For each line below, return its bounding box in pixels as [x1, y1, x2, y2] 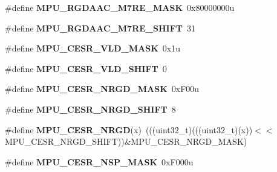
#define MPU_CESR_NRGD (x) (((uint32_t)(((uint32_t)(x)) [5, 123, 253, 136]
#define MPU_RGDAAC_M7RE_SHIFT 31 [5, 21, 195, 34]
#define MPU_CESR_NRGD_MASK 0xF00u [5, 82, 200, 95]
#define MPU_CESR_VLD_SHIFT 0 [5, 62, 167, 74]
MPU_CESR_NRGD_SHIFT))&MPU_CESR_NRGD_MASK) [5, 135, 247, 148]
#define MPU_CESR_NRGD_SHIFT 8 [5, 102, 176, 115]
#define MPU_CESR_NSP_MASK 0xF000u [5, 155, 194, 168]
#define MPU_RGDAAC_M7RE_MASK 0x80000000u [5, 1, 235, 13]
